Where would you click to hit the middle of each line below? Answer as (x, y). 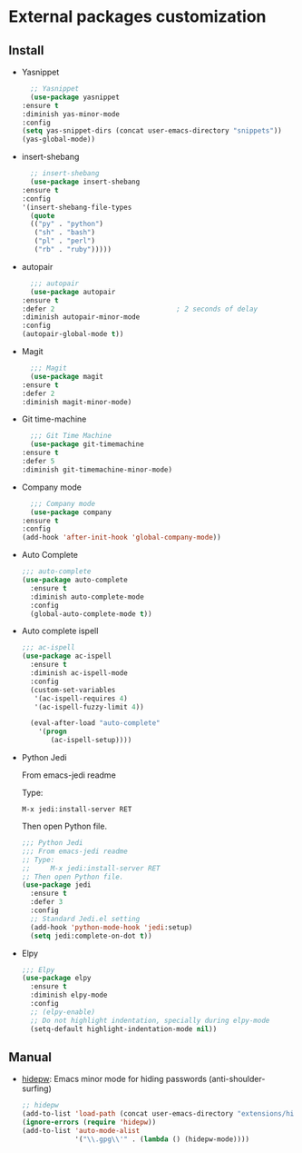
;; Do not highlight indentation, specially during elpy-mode (150, 1020)
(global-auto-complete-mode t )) (91, 614)
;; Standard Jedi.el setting (85, 919)
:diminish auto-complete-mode (87, 597)
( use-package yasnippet (75, 97)
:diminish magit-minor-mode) (77, 402)
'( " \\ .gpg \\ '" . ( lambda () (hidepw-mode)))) (162, 1139)
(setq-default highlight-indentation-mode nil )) (124, 1029)
